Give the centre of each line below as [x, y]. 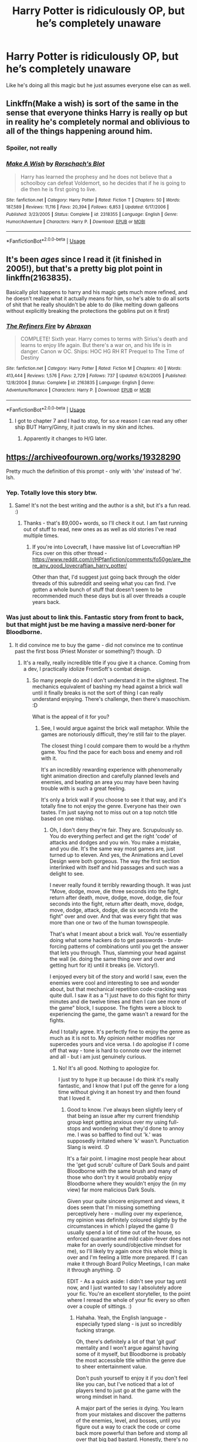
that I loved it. [75, 1098]
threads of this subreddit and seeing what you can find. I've [104, 583]
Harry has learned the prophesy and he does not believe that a [96, 176]
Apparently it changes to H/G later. [65, 439]
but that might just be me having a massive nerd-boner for [91, 625]
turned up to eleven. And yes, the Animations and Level [116, 854]
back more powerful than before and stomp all [132, 1433]
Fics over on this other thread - [69, 553]
